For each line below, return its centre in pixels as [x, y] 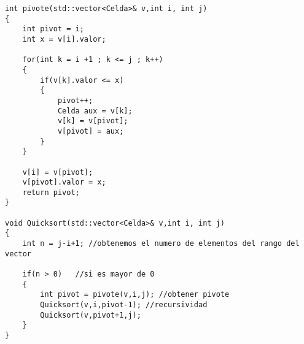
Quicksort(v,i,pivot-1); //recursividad [124, 305]
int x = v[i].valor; [64, 39]
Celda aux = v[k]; [95, 111]
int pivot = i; [53, 29]
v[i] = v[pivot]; [58, 172]
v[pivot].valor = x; [64, 182]
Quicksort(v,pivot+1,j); [91, 315]
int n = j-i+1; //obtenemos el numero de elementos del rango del [161, 244]
